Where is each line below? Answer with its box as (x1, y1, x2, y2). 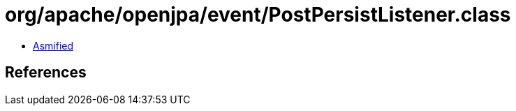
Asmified (33, 39, 74, 52)
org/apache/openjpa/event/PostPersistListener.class (5, 3, 511, 27)
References (5, 64, 87, 82)
